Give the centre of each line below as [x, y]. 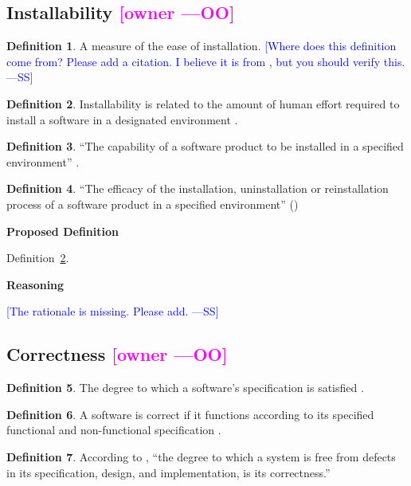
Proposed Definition [63, 231]
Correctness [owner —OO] [117, 354]
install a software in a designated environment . [122, 119]
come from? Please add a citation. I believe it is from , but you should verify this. [206, 61]
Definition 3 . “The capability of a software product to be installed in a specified [205, 146]
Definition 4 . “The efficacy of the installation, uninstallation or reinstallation [198, 188]
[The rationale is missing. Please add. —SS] [113, 311]
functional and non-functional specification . [114, 430]
